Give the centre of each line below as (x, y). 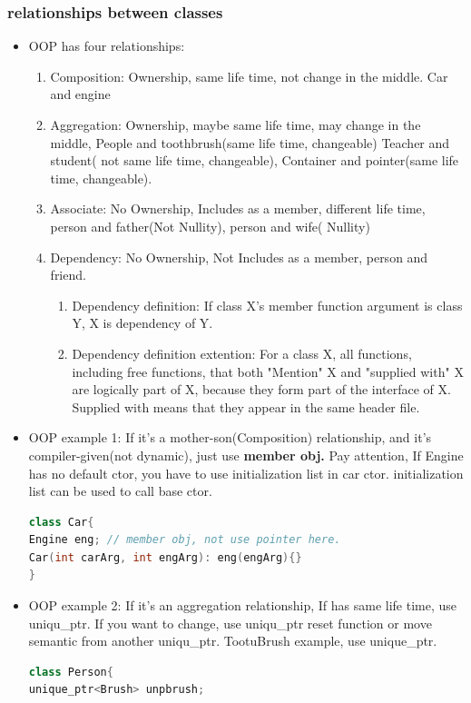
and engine (80, 94)
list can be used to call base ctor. (120, 491)
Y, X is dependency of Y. (142, 323)
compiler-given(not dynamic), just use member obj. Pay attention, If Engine (246, 455)
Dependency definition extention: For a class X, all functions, (242, 353)
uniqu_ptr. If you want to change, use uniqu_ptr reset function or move (230, 623)
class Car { (61, 522)
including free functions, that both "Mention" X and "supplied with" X (268, 371)
